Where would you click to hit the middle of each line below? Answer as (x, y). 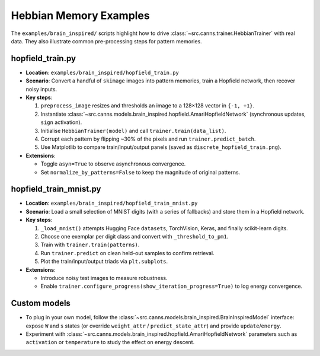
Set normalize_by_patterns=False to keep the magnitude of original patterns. (140, 172)
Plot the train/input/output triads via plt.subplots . (104, 262)
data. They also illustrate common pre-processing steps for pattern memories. (107, 41)
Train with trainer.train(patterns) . (90, 245)
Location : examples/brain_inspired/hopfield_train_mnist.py (112, 203)
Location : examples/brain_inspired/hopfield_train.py (102, 72)
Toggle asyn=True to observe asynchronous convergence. (113, 164)
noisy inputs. (41, 89)
